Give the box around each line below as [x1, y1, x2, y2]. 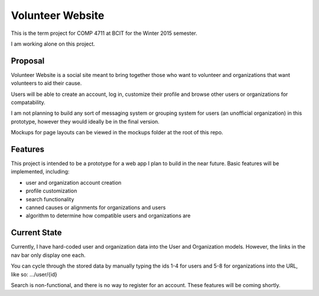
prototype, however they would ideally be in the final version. [11, 118, 159, 125]
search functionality [25, 195, 74, 202]
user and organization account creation [25, 179, 122, 186]
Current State [11, 228, 62, 238]
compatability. [11, 99, 45, 106]
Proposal [11, 56, 45, 66]
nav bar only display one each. [11, 252, 86, 259]
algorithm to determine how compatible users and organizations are [25, 212, 191, 219]
